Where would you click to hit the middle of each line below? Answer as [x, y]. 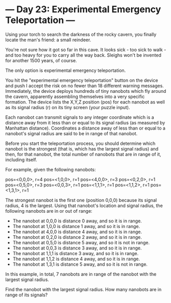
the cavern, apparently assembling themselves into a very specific [75, 96]
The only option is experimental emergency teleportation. [66, 70]
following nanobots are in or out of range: [49, 211]
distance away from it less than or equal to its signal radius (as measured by [85, 122]
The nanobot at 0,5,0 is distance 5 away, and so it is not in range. [81, 242]
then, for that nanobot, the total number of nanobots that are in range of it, [83, 154]
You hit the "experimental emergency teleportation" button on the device [82, 80]
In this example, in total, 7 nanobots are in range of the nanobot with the [81, 274]
